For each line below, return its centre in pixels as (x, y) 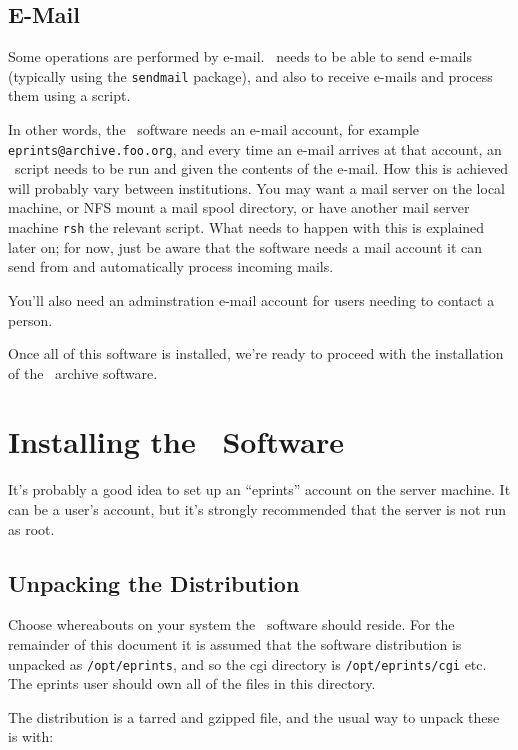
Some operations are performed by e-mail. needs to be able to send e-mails (240, 56)
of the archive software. (83, 372)
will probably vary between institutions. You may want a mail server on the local (256, 187)
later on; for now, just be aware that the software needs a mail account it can (245, 246)
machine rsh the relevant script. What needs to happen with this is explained (246, 227)
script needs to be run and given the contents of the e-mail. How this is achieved (261, 168)
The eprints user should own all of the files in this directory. (192, 683)
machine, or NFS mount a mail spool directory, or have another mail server (239, 207)
